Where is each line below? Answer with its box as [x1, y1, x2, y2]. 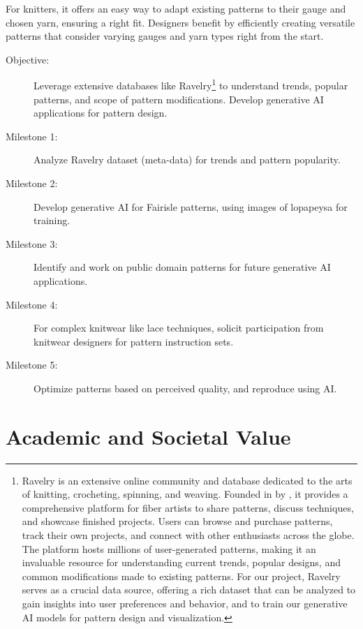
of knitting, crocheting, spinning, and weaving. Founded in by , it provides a [22, 487, 348, 501]
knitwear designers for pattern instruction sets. [34, 334, 234, 348]
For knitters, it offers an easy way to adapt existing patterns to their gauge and [6, 1, 346, 15]
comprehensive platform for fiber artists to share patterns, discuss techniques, [22, 500, 354, 515]
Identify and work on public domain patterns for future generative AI [34, 260, 331, 274]
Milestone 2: [6, 176, 58, 190]
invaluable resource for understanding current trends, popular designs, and [22, 555, 341, 570]
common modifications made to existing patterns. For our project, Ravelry [22, 568, 341, 583]
